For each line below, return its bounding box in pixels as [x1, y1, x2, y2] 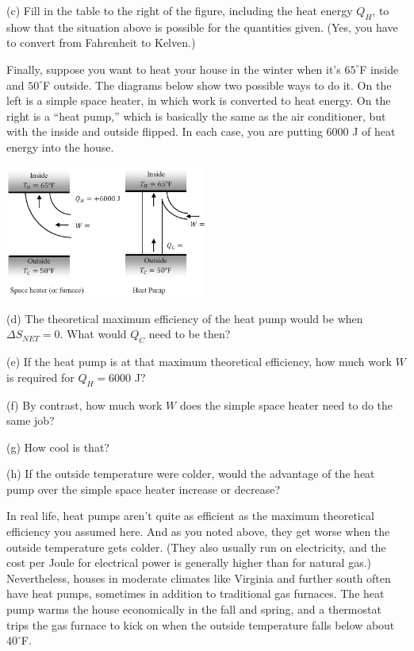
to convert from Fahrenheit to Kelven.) [6, 34, 196, 51]
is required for [6, 368, 75, 385]
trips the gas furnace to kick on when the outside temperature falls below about [6, 616, 395, 633]
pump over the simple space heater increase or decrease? [6, 480, 280, 497]
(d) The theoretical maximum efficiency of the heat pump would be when [6, 310, 363, 326]
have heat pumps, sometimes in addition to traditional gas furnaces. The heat [6, 585, 385, 602]
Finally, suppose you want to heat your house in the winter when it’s [6, 60, 341, 77]
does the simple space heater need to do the [179, 396, 393, 413]
